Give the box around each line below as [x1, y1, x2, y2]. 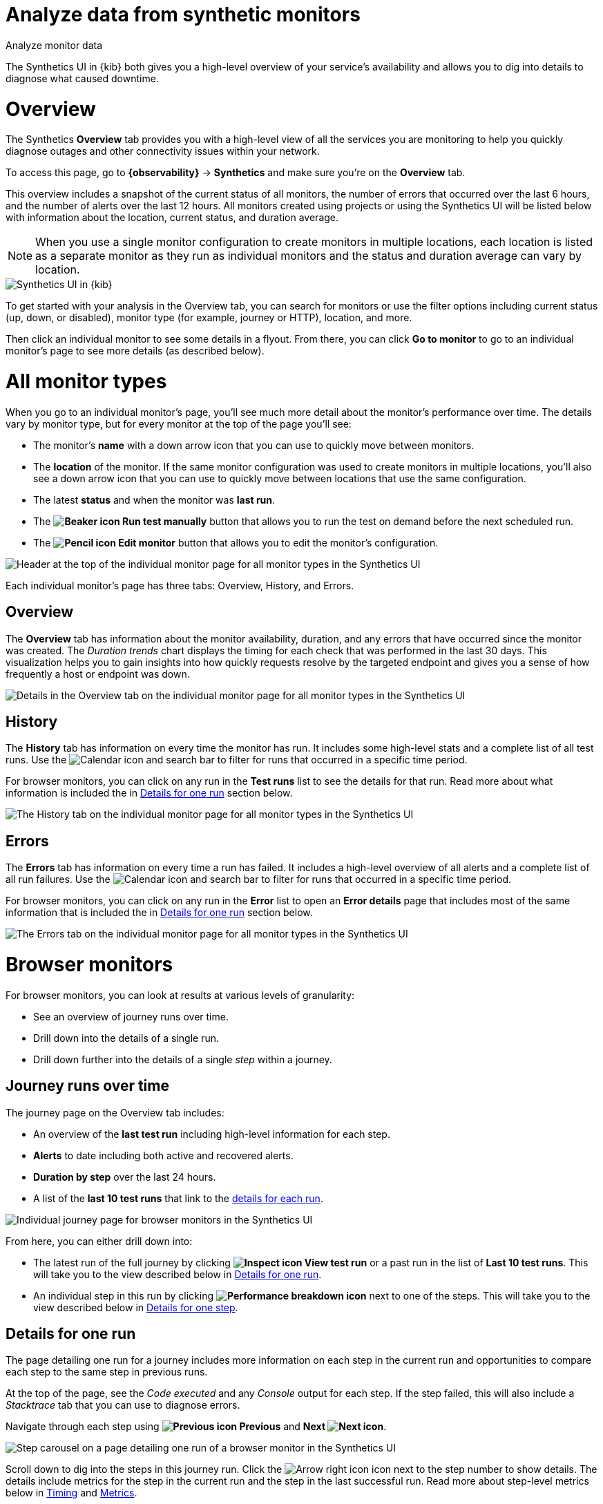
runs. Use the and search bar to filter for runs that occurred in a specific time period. [6, 754, 468, 766]
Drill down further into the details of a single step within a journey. [33, 1053, 332, 1065]
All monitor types [6, 370, 167, 393]
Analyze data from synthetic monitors [6, 3, 361, 26]
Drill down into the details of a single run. [33, 1031, 220, 1044]
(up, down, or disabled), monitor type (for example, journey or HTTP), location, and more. [6, 312, 412, 324]
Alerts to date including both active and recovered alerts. [33, 1149, 294, 1161]
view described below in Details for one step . [33, 1301, 238, 1313]
